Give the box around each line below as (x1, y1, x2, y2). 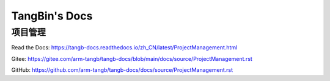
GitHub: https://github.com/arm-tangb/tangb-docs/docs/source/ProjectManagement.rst (11, 66, 233, 74)
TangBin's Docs (11, 9, 93, 23)
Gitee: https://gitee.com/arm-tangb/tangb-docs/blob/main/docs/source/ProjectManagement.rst (11, 55, 253, 62)
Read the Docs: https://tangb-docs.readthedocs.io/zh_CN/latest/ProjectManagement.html (11, 44, 238, 51)
